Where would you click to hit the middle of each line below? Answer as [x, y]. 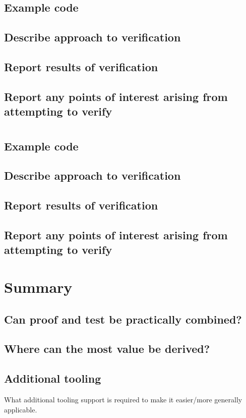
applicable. [21, 409]
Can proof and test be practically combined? [123, 319]
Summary [38, 287]
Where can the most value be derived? [107, 349]
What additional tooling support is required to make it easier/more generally [123, 399]
